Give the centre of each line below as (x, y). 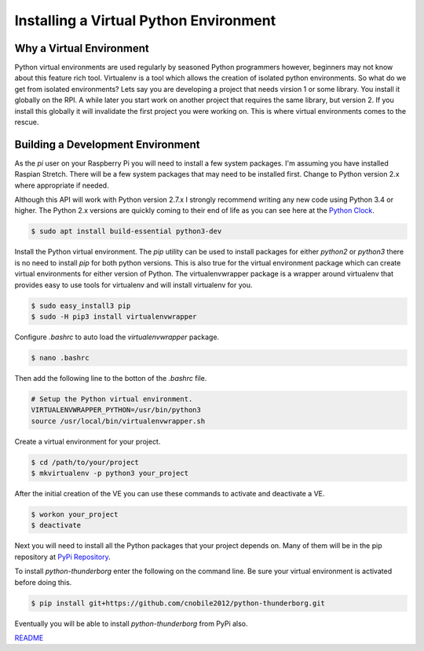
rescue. (27, 123)
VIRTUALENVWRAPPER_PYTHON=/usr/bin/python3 (116, 410)
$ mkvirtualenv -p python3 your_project (110, 474)
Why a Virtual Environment (82, 48)
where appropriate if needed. (62, 185)
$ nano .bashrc (60, 358)
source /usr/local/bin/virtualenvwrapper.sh (118, 421)
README (29, 638)
